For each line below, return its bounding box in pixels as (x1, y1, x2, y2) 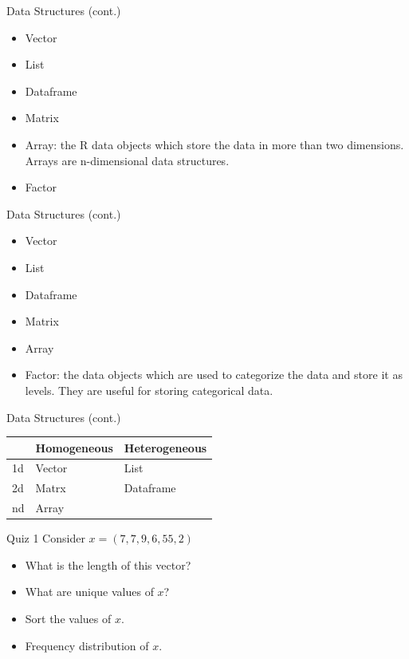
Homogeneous (35, 439, 113, 456)
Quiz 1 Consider (6, 530, 85, 547)
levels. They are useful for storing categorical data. (25, 381, 273, 398)
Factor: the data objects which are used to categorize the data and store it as (25, 366, 403, 383)
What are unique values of (25, 583, 154, 600)
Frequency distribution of (25, 637, 149, 653)
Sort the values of (25, 610, 112, 626)
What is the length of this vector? (25, 556, 191, 573)
